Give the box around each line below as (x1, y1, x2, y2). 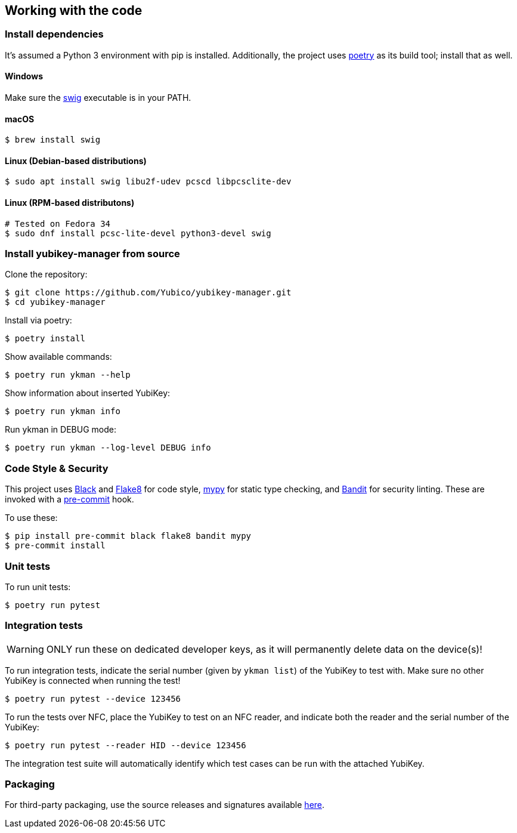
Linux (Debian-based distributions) (5, 155, 147, 166)
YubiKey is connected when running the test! (5, 675, 181, 686)
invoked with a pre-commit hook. (5, 494, 134, 505)
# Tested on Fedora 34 (5, 218, 111, 229)
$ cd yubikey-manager (5, 297, 106, 307)
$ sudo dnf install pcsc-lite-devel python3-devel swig (5, 228, 271, 238)
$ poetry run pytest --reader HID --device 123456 (5, 740, 246, 750)
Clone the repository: (5, 269, 88, 280)
